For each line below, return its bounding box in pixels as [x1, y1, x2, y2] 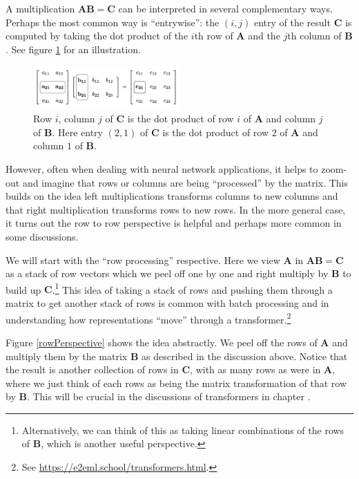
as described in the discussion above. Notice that [142, 348, 348, 363]
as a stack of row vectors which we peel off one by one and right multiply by [6, 266, 329, 281]
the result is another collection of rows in [6, 362, 179, 377]
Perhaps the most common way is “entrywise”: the [6, 15, 220, 29]
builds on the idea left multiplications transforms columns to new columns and [6, 189, 338, 203]
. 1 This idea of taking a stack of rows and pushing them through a [52, 280, 333, 297]
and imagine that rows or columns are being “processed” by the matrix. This [22, 175, 349, 189]
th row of [194, 28, 233, 43]
